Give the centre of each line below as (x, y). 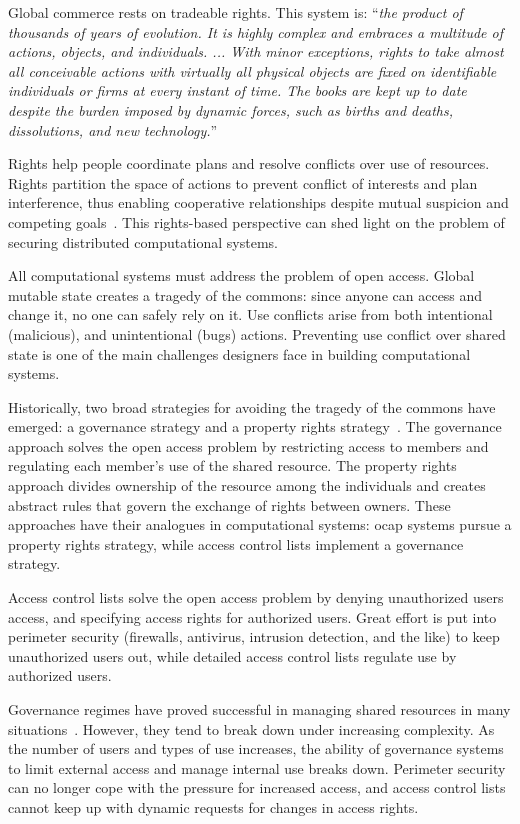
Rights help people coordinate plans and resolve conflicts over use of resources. (249, 163)
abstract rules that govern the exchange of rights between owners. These (229, 504)
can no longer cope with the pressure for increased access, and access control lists (257, 787)
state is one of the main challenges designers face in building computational (239, 353)
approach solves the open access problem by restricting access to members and (248, 445)
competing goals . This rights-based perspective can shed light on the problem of (256, 221)
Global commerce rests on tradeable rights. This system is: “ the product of (235, 12)
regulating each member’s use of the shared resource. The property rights (232, 465)
